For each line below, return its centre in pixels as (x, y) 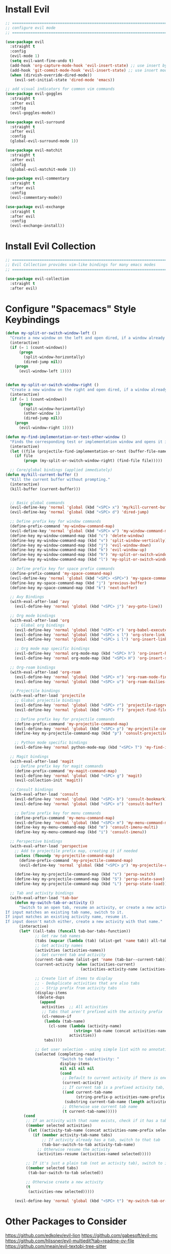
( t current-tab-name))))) (89, 1111)
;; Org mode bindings (33, 616)
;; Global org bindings (40, 625)
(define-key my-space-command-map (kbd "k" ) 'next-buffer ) (74, 588)
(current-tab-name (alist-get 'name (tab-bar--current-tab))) (102, 960)
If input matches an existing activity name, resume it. (67, 917)
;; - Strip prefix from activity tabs (76, 988)
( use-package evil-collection (37, 279)
